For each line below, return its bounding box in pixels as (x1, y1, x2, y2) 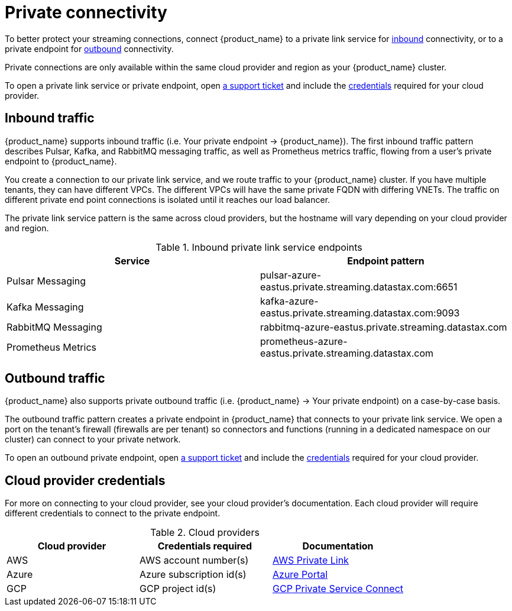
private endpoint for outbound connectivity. (5, 43, 174, 54)
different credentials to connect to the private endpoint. (5, 508, 221, 519)
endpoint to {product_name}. (5, 156, 117, 166)
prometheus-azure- (260, 335, 348, 347)
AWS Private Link (273, 554, 349, 567)
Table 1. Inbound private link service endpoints (155, 241, 362, 253)
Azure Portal (273, 568, 328, 581)
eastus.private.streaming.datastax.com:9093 (260, 306, 460, 319)
